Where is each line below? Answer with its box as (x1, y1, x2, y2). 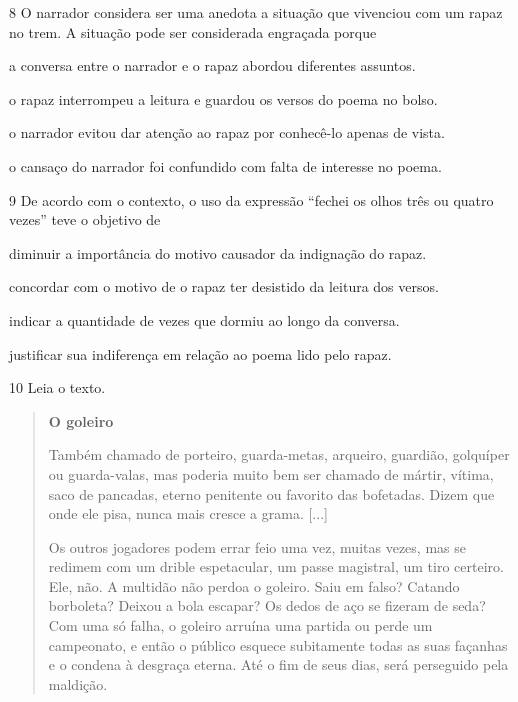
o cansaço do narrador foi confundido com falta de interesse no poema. (9, 155, 442, 176)
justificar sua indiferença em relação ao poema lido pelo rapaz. (9, 343, 392, 364)
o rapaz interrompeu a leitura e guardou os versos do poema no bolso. (9, 88, 438, 109)
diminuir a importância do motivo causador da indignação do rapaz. (9, 242, 427, 263)
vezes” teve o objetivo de (9, 209, 161, 230)
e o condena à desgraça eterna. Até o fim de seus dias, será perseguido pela (48, 654, 509, 675)
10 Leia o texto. (9, 377, 106, 398)
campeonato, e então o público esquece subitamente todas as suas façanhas (48, 634, 508, 655)
